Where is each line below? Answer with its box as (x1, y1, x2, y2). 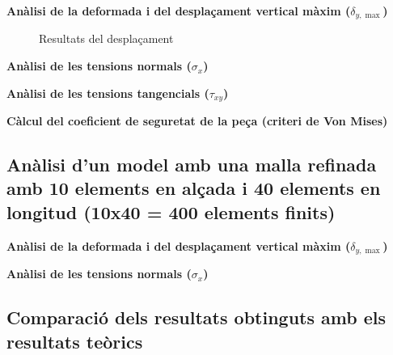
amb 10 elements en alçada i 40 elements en (6, 175, 381, 201)
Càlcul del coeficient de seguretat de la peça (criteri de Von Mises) (6, 112, 388, 129)
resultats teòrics (6, 328, 143, 353)
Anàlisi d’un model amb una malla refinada (6, 152, 377, 177)
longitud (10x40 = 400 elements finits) (6, 199, 336, 224)
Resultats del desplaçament (39, 30, 174, 47)
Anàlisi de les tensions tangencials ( (6, 84, 209, 101)
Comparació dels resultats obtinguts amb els (6, 305, 386, 330)
